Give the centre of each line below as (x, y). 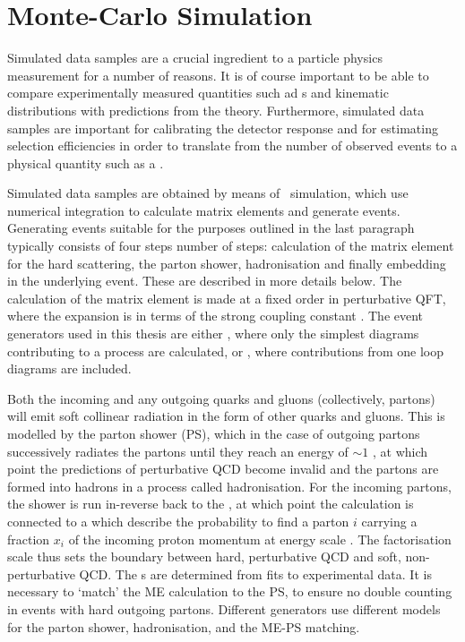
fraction (29, 539)
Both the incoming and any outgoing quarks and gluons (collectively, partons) (221, 398)
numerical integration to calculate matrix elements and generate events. (204, 210)
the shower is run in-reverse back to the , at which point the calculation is (211, 504)
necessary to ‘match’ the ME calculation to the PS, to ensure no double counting (230, 591)
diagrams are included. (69, 368)
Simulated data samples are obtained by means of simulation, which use (208, 193)
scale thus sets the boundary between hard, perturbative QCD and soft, (204, 556)
